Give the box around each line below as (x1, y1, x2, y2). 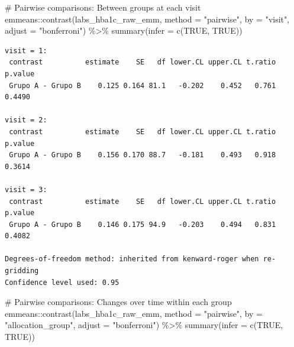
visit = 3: (5, 185, 47, 194)
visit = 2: (5, 116, 47, 125)
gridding (5, 267, 39, 275)
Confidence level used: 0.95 (5, 278, 119, 287)
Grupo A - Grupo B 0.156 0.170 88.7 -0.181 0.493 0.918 (9, 151, 276, 160)
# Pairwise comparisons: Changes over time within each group (5, 296, 232, 308)
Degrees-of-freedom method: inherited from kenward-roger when (5, 255, 259, 264)
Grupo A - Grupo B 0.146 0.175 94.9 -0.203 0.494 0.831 (9, 220, 276, 229)
